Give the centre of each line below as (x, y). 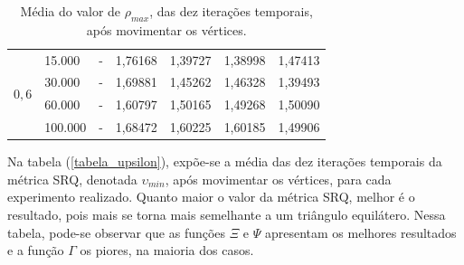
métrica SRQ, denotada (72, 179)
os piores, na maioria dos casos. (167, 250)
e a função (36, 250)
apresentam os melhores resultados (360, 232)
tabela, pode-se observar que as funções (117, 232)
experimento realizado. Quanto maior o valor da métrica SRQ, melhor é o (211, 197)
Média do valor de (71, 11)
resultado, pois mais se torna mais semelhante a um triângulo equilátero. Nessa (227, 215)
